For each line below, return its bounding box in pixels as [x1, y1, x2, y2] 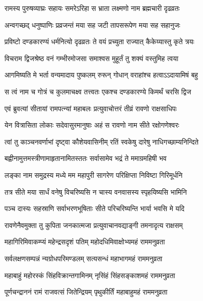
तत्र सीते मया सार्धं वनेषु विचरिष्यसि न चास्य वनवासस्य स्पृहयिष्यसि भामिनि [4, 186, 187, 197]
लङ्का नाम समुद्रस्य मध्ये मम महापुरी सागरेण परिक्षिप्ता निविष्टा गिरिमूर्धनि [4, 169, 183, 180]
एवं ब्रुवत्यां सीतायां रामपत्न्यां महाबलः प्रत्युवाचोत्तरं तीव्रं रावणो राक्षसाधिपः [4, 103, 177, 113]
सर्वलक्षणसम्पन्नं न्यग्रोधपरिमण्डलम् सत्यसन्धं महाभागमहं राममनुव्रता [4, 253, 163, 263]
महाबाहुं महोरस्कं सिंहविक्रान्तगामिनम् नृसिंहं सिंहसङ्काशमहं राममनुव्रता [4, 270, 175, 280]
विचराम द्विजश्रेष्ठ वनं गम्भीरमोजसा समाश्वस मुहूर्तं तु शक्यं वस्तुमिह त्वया [4, 53, 179, 63]
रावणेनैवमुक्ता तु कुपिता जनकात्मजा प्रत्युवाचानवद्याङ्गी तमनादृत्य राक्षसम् [4, 220, 183, 230]
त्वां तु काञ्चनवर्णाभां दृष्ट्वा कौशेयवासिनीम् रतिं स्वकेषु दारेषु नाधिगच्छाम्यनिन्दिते [4, 136, 199, 147]
